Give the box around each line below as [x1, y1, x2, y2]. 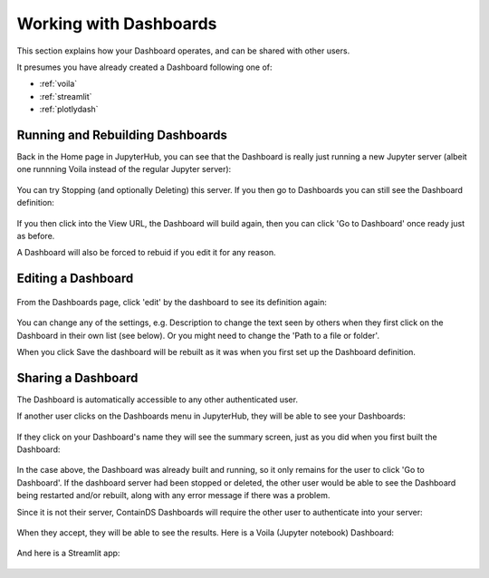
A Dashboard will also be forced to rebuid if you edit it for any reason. [16, 247, 276, 258]
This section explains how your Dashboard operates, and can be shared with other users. [16, 45, 350, 56]
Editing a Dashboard [16, 271, 134, 286]
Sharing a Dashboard [16, 370, 139, 385]
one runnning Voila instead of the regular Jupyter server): [16, 164, 232, 175]
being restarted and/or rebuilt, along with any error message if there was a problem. [16, 490, 331, 501]
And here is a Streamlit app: [16, 548, 120, 559]
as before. [16, 230, 55, 241]
